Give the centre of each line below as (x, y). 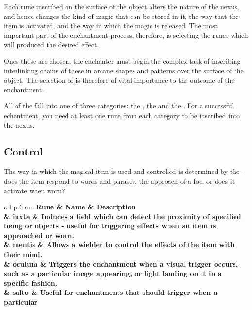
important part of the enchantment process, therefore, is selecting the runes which (126, 35)
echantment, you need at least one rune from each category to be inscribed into (122, 115)
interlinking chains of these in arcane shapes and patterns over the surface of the (124, 70)
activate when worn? (34, 190)
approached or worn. (39, 235)
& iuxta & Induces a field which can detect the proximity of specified (123, 216)
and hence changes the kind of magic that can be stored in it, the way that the (121, 16)
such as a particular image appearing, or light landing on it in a (113, 273)
